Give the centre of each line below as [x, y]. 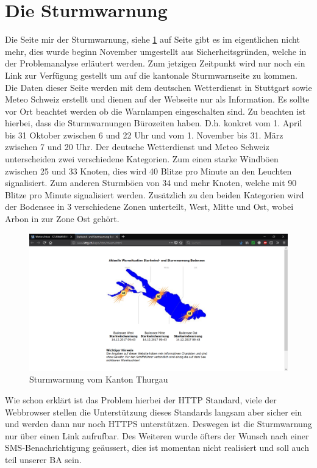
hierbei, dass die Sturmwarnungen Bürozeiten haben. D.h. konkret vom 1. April [154, 123]
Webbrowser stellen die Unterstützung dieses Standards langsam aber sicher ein [154, 412]
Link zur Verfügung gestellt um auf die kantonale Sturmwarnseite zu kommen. [151, 75]
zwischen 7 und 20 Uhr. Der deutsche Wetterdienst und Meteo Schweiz [137, 147]
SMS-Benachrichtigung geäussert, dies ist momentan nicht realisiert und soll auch [157, 448]
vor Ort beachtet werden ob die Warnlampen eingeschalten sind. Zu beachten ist [155, 111]
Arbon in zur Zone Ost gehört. [62, 219]
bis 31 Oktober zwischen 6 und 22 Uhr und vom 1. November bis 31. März [144, 135]
